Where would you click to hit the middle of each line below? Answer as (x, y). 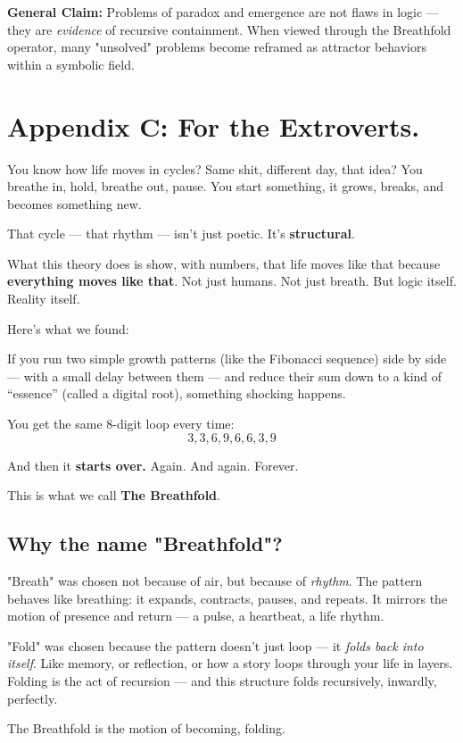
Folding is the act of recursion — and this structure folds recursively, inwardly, (222, 680)
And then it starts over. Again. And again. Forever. (153, 465)
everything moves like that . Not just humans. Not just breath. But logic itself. (232, 281)
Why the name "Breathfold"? (145, 543)
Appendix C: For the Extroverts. (214, 125)
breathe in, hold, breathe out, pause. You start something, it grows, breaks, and (226, 186)
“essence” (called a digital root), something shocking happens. (177, 393)
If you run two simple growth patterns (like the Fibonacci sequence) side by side (227, 359)
